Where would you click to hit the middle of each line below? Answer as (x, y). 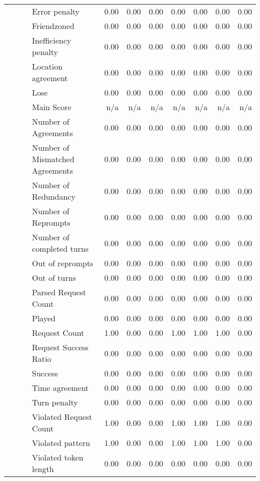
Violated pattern (61, 443)
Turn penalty (55, 402)
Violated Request (62, 417)
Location (47, 66)
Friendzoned (53, 26)
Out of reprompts (63, 263)
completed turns (60, 249)
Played (44, 318)
